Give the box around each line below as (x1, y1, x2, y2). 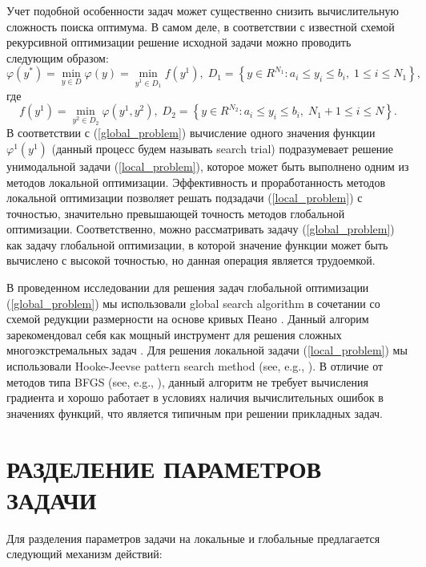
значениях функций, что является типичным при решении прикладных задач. (6, 404, 383, 421)
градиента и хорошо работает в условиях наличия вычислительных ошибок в (6, 389, 384, 406)
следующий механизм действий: (6, 545, 163, 562)
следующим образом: (6, 49, 109, 66)
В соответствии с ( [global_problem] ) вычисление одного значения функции (6, 124, 376, 141)
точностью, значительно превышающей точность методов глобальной (6, 205, 345, 221)
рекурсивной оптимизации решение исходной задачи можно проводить (6, 34, 352, 51)
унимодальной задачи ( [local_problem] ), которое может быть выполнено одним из (6, 157, 409, 174)
